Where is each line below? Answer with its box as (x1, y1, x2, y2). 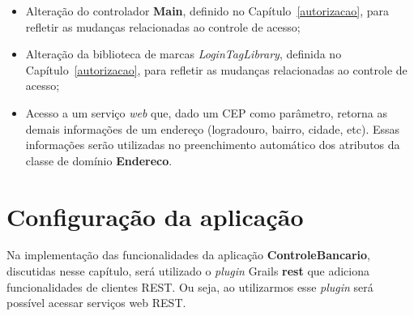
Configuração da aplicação (6, 199, 304, 233)
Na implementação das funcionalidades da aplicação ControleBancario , (6, 246, 370, 263)
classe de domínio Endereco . (25, 152, 173, 169)
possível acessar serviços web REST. (6, 294, 186, 311)
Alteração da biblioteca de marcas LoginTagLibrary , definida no (25, 45, 342, 62)
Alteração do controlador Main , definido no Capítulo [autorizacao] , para (25, 2, 390, 19)
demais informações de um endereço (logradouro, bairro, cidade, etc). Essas (25, 120, 400, 137)
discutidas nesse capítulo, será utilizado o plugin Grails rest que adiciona (6, 263, 370, 280)
